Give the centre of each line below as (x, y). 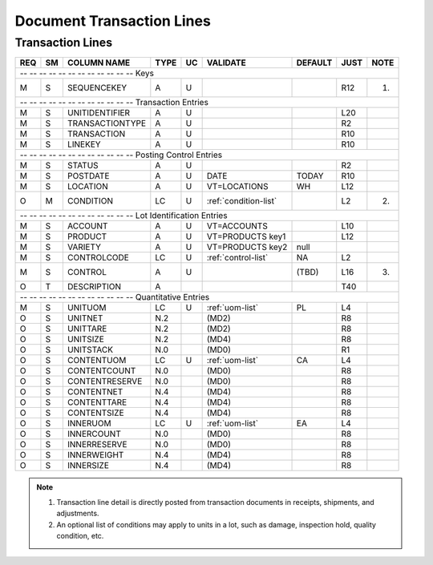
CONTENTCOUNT (101, 371)
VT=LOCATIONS (237, 187)
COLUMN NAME (99, 63)
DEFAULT (314, 63)
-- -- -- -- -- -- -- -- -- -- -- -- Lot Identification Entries (123, 216)
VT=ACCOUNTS (237, 226)
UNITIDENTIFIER (99, 113)
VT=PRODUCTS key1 (246, 236)
